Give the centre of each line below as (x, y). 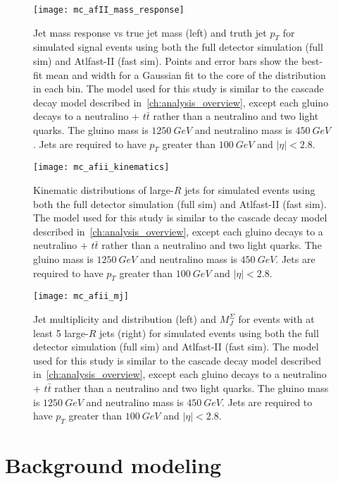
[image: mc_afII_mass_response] (109, 10)
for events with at (276, 319)
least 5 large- (61, 332)
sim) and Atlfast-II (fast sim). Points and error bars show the (166, 61)
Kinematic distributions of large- (104, 190)
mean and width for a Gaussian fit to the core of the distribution (186, 74)
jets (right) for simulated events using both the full (209, 332)
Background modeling (113, 465)
